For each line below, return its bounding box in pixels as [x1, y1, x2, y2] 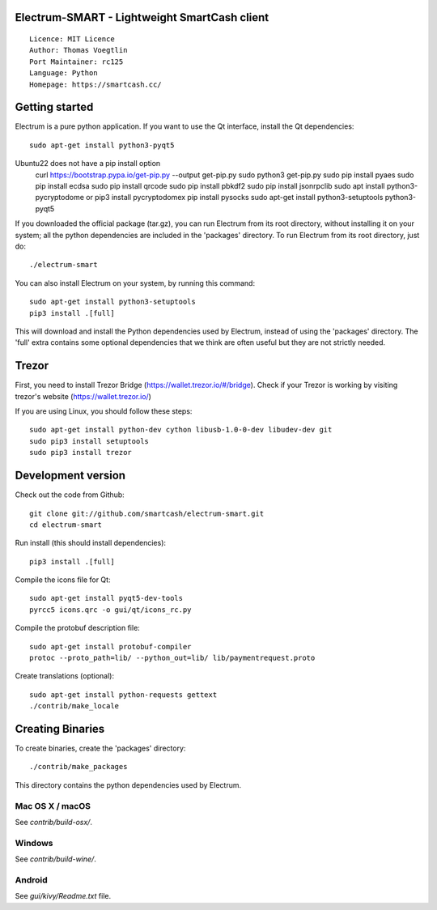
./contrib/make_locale [29, 701, 120, 711]
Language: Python [29, 69, 98, 78]
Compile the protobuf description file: [15, 623, 141, 633]
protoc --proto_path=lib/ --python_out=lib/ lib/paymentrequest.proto [29, 653, 316, 663]
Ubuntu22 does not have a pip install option [15, 159, 161, 168]
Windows [15, 837, 53, 848]
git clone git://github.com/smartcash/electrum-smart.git [29, 508, 265, 518]
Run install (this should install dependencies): [15, 538, 166, 548]
